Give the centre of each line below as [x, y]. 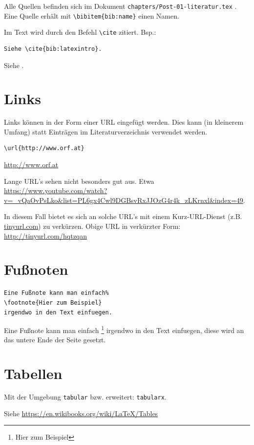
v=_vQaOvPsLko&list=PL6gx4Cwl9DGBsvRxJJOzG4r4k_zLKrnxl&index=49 [124, 200]
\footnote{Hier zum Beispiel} [53, 302]
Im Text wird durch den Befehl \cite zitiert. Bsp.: [80, 32]
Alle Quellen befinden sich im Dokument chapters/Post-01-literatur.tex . [120, 6]
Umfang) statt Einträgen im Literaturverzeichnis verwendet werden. [106, 131]
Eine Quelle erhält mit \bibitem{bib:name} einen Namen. [92, 15]
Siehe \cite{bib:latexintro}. [53, 49]
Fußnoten [36, 269]
